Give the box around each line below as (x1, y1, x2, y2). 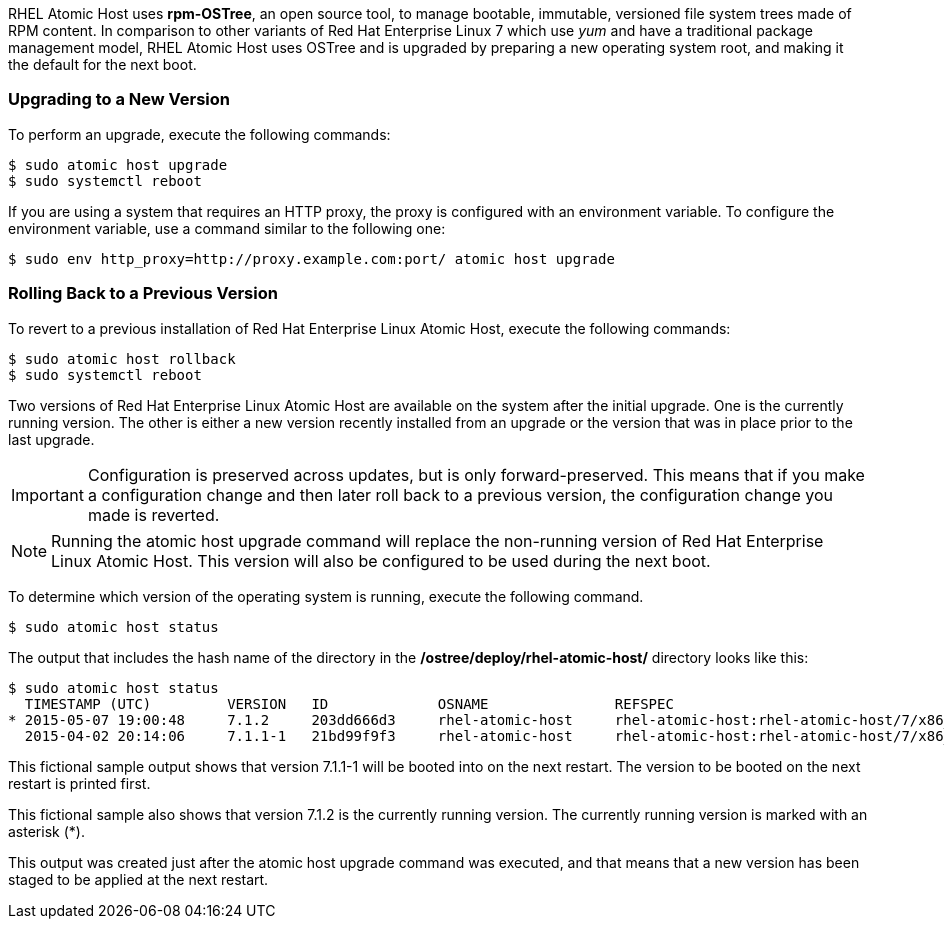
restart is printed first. (8, 774, 151, 792)
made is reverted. (87, 504, 220, 525)
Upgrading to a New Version (8, 89, 231, 110)
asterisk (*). (8, 822, 85, 840)
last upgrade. (8, 430, 95, 448)
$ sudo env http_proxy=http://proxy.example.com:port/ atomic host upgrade (8, 250, 615, 267)
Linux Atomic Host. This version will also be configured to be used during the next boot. (51, 550, 711, 571)
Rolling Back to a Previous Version (8, 283, 278, 304)
